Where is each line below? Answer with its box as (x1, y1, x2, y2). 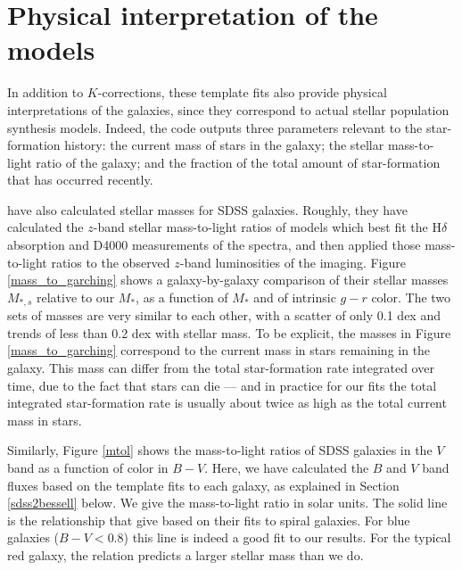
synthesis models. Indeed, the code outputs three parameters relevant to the (7, 118, 423, 136)
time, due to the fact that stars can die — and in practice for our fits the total (7, 376, 437, 394)
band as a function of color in (7, 458, 169, 477)
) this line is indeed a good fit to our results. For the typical (123, 528, 451, 547)
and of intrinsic (253, 287, 336, 306)
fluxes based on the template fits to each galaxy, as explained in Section (7, 475, 400, 494)
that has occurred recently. (7, 170, 153, 189)
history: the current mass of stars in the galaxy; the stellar (64, 136, 384, 154)
